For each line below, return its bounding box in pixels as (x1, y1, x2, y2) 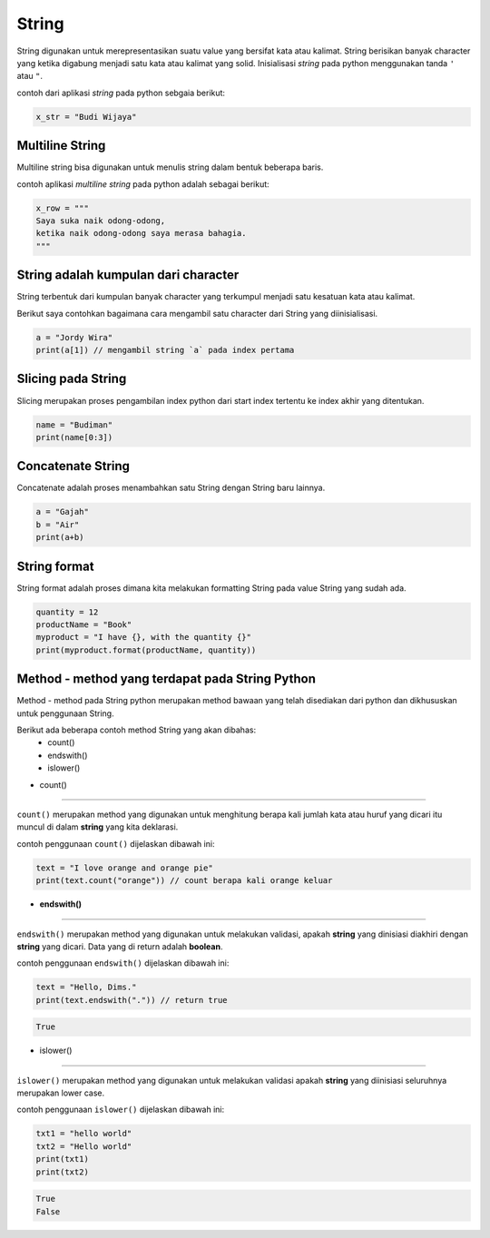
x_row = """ (35, 202, 90, 213)
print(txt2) (35, 1166, 90, 1177)
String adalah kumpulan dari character (16, 268, 240, 283)
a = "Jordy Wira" (35, 332, 113, 342)
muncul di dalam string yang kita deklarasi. (16, 821, 179, 832)
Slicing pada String (16, 371, 127, 387)
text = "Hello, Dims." (35, 982, 137, 993)
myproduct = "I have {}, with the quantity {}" (35, 632, 251, 643)
